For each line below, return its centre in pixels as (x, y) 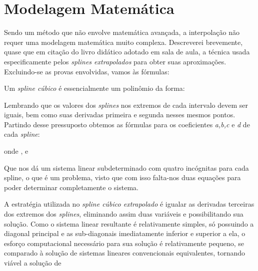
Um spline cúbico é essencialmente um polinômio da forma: (94, 88)
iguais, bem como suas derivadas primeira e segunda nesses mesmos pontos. (120, 115)
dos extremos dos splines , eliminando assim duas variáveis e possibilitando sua (124, 214)
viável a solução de (33, 263)
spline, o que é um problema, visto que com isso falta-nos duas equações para (122, 177)
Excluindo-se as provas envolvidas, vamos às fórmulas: (87, 71)
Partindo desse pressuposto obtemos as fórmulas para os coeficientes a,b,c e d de (127, 124)
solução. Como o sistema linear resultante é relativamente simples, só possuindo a (129, 223)
